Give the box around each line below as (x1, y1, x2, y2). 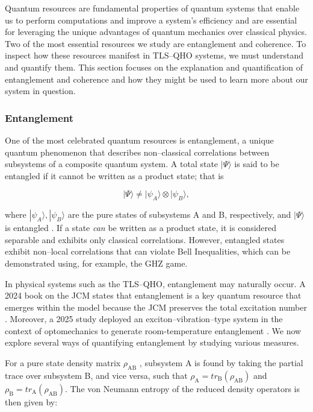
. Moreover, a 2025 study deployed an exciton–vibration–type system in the (5, 312, 283, 325)
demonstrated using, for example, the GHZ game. (5, 256, 188, 269)
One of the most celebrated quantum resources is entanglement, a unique (5, 133, 274, 146)
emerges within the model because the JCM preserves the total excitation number (5, 300, 307, 313)
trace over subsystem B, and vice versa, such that (5, 369, 188, 381)
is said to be (234, 157, 279, 170)
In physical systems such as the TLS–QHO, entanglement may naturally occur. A (5, 277, 306, 290)
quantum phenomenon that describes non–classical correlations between (5, 145, 270, 158)
